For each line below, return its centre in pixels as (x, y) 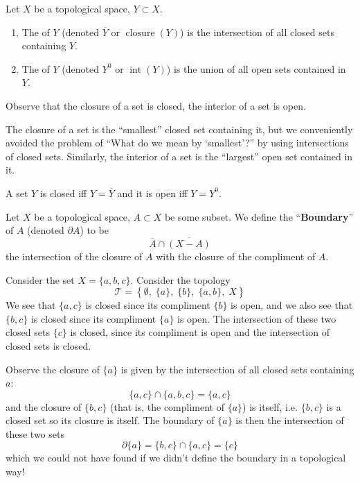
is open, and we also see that (292, 305)
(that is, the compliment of (167, 406)
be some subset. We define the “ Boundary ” (259, 216)
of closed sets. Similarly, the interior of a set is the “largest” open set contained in (179, 156)
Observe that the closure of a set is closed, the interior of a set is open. (156, 105)
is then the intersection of (290, 420)
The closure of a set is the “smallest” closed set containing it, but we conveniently (179, 129)
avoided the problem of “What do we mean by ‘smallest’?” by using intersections (177, 143)
